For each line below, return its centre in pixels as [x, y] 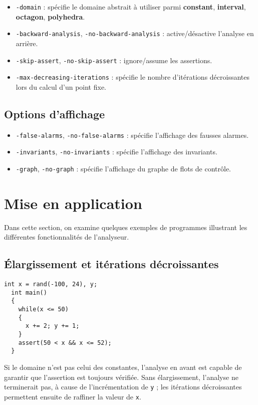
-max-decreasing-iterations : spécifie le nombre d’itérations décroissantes [133, 77]
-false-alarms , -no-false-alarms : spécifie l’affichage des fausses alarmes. [132, 135]
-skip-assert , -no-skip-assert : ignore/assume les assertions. [114, 60]
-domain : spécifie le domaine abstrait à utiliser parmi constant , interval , [131, 7]
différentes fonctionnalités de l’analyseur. [67, 237]
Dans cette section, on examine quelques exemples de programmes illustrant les [126, 227]
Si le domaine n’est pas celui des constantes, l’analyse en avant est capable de [123, 367]
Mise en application [73, 203]
